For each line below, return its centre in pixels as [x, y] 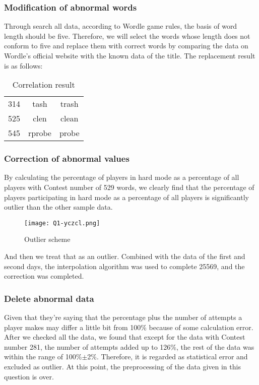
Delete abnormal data [49, 298]
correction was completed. [44, 276]
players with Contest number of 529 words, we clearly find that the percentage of [129, 187]
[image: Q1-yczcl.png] [62, 223]
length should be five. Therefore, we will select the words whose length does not [127, 36]
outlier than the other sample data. [58, 207]
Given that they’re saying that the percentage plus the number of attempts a [123, 317]
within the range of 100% [43, 357]
